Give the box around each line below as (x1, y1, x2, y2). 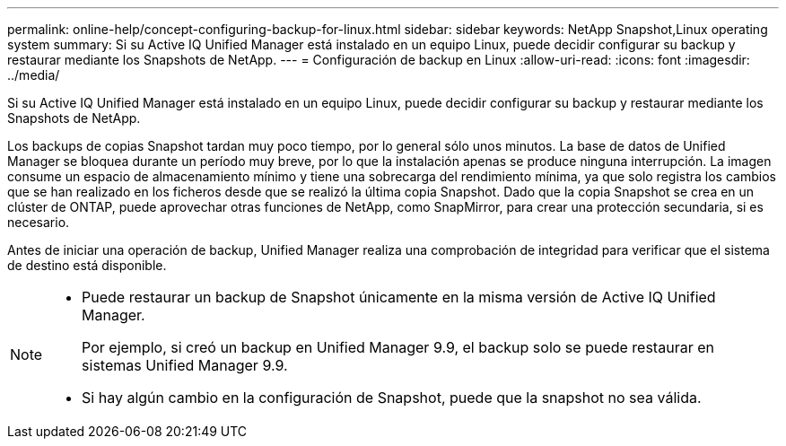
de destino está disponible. (7, 258, 167, 273)
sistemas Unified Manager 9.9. (82, 356, 288, 374)
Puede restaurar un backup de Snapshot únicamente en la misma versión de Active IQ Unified (82, 288, 716, 306)
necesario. (7, 214, 70, 230)
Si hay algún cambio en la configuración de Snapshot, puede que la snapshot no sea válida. (82, 389, 702, 407)
